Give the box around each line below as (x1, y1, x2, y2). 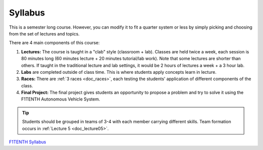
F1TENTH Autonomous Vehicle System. (21, 96, 100, 102)
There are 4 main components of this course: (9, 40, 100, 46)
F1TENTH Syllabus (9, 139, 46, 145)
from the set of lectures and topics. (9, 31, 80, 36)
